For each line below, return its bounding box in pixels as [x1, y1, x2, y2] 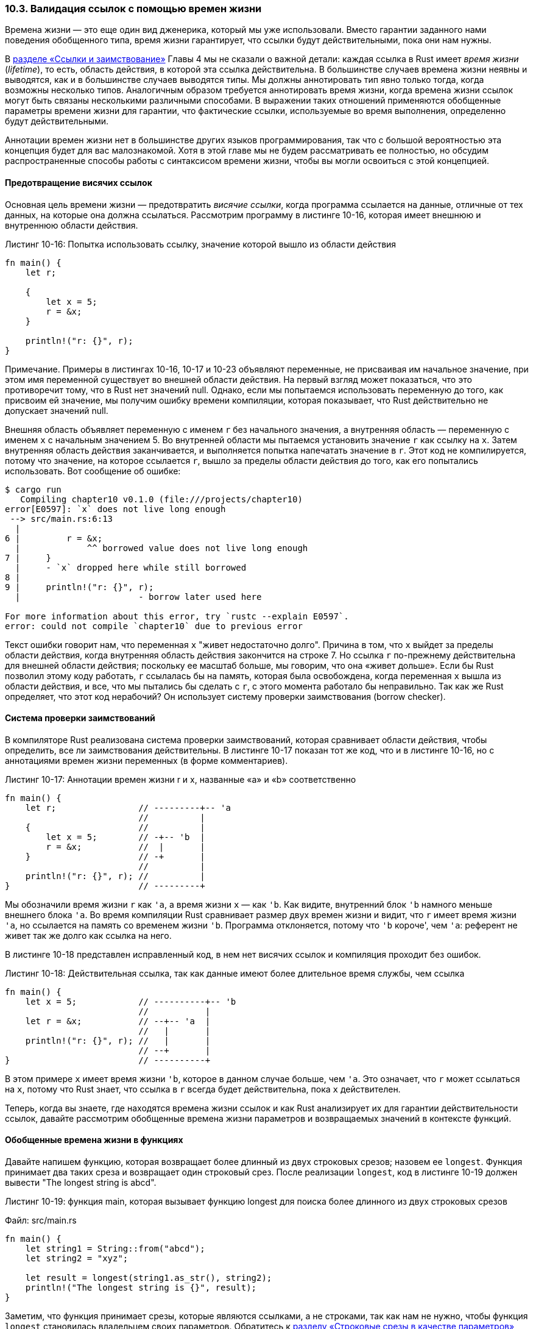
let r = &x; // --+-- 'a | [25, 1016, 211, 1026]
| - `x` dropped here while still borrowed [15, 562, 247, 572]
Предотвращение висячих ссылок [5, 177, 152, 188]
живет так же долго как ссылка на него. [5, 930, 172, 941]
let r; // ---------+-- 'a [25, 802, 231, 813]
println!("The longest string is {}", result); [25, 1283, 257, 1293]
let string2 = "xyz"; [25, 1253, 129, 1264]
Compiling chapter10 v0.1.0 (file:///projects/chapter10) [20, 494, 303, 504]
